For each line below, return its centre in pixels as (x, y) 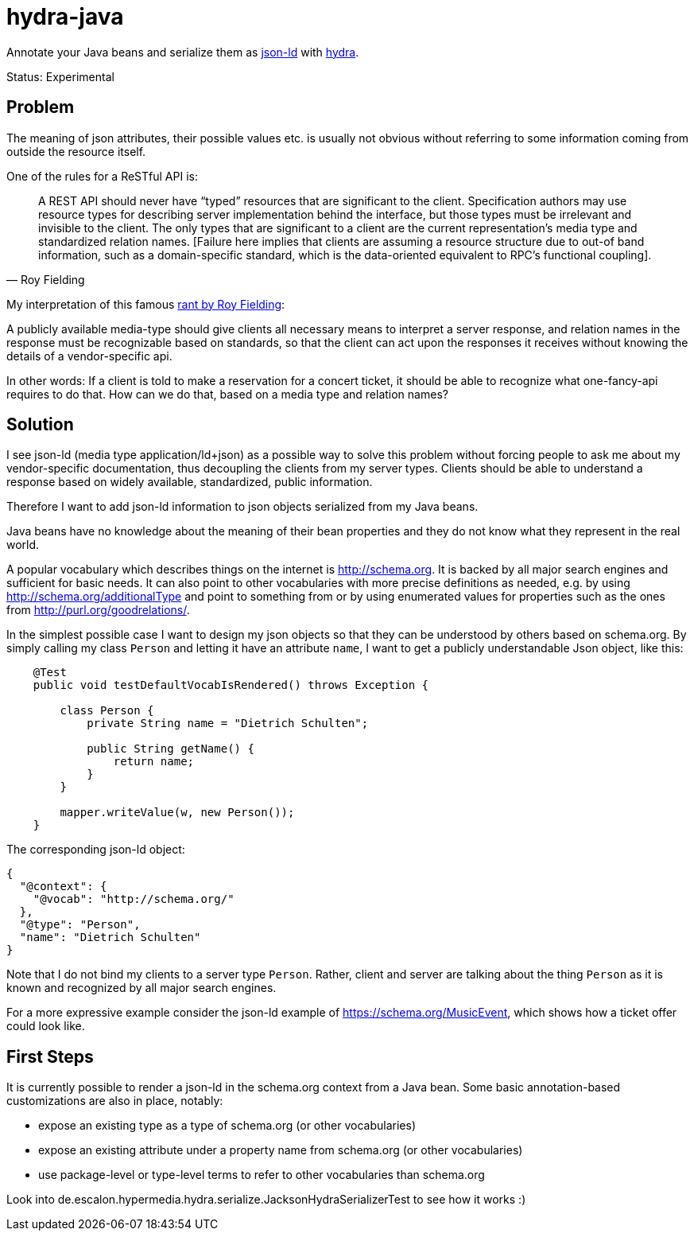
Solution (40, 425)
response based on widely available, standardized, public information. (190, 482)
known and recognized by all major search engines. (142, 988)
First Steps (50, 1056)
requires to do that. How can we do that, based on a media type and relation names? (227, 394)
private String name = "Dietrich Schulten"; (228, 724)
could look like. (46, 1026)
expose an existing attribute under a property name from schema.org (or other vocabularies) (281, 1150)
